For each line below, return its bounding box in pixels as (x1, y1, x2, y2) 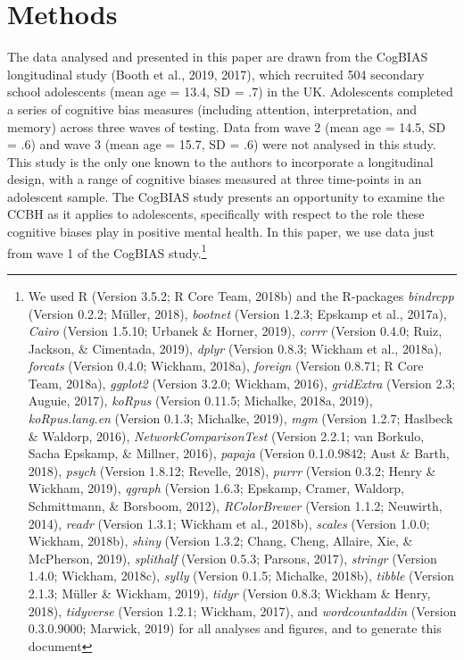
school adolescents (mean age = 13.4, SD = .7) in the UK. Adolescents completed (7, 82, 453, 101)
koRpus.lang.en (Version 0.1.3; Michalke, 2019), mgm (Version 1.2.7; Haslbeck (28, 409, 453, 428)
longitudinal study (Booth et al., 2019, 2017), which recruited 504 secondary (7, 64, 425, 83)
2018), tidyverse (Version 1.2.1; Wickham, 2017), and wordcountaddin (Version (28, 601, 457, 620)
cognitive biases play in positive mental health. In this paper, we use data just (7, 222, 435, 241)
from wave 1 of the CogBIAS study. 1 (7, 240, 207, 262)
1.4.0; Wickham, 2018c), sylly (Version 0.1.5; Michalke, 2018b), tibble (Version (28, 566, 454, 585)
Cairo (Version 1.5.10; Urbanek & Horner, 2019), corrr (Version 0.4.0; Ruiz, (28, 322, 443, 340)
